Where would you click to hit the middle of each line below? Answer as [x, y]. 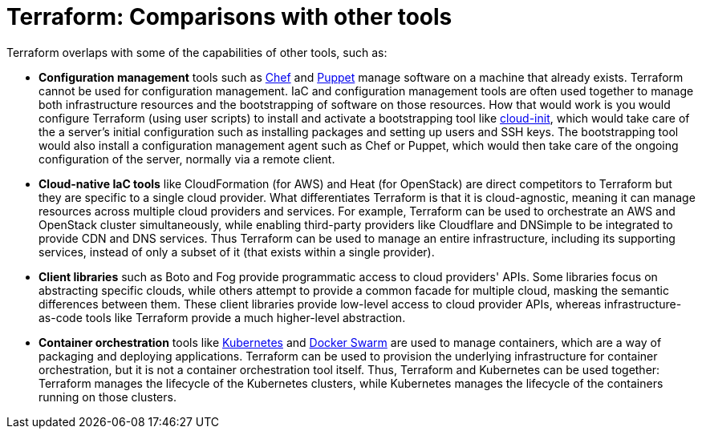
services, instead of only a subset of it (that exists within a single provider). [237, 252]
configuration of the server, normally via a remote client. [187, 159]
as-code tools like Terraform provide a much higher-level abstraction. [222, 317]
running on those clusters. [108, 397]
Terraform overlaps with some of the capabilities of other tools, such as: [197, 52]
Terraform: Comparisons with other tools [229, 17]
